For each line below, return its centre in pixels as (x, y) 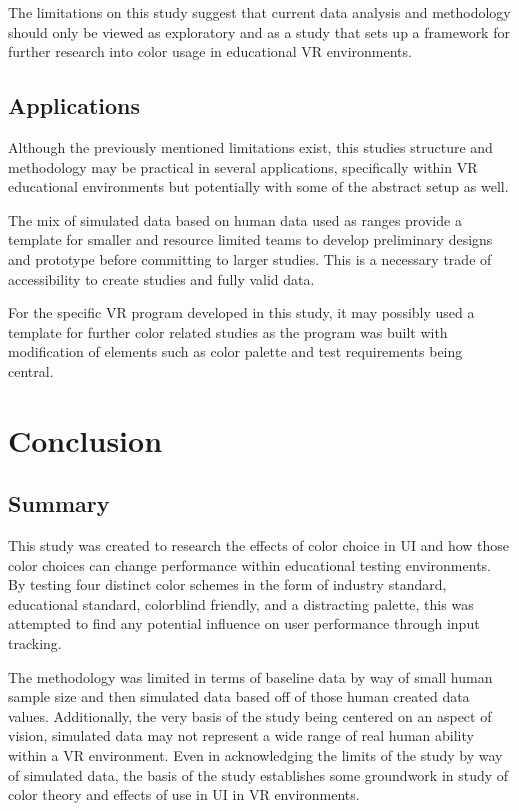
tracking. (35, 643)
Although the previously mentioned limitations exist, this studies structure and (250, 146)
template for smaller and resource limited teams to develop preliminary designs (250, 239)
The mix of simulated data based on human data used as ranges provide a (235, 219)
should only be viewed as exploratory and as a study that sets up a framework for (259, 31)
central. (31, 370)
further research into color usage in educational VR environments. (210, 51)
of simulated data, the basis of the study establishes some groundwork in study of (258, 774)
